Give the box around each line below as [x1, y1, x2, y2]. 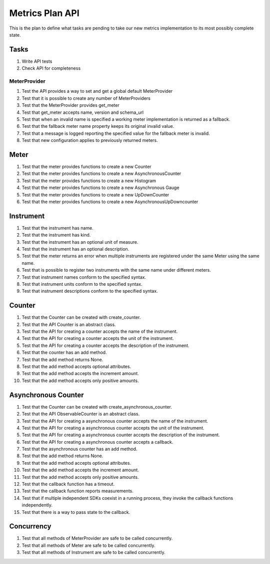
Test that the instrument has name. [21, 225, 93, 231]
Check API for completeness [21, 65, 81, 71]
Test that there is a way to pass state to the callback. [21, 509, 130, 515]
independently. [21, 502, 52, 508]
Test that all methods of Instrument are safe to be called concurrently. [21, 549, 165, 555]
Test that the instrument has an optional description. [21, 246, 129, 252]
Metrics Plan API [9, 8, 79, 19]
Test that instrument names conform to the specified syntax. [21, 274, 146, 280]
